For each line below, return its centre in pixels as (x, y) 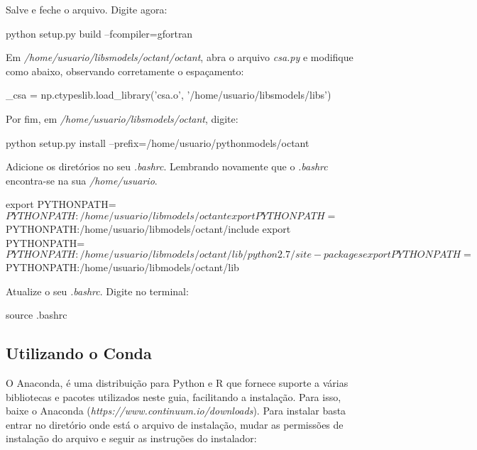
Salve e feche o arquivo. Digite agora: (87, 9)
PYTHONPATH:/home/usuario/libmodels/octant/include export (148, 228)
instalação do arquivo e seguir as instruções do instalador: (131, 438)
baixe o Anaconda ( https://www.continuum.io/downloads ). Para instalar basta (176, 411)
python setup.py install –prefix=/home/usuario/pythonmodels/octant (158, 142)
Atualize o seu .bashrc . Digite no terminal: (97, 291)
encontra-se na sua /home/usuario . (82, 180)
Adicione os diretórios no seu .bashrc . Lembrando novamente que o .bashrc (167, 166)
